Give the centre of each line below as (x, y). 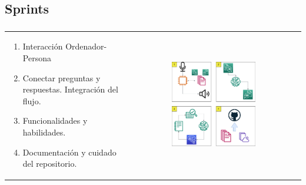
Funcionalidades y (55, 120)
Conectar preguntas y (61, 77)
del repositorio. (50, 163)
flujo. (32, 100)
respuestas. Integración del (70, 89)
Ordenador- (86, 46)
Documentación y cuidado (69, 152)
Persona (37, 58)
